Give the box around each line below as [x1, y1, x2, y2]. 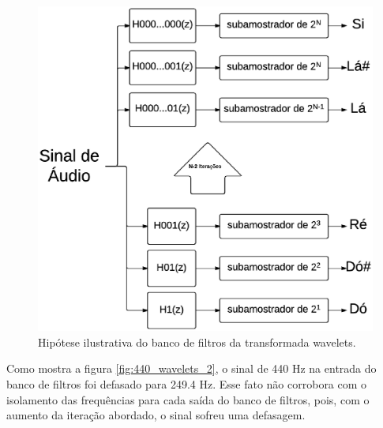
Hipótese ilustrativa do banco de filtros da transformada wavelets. [38, 333, 356, 350]
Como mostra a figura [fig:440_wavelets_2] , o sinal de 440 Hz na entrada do [6, 360, 377, 377]
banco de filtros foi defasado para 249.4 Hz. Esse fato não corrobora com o [6, 375, 367, 392]
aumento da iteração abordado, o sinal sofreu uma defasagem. [6, 407, 306, 423]
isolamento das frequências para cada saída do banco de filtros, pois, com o [6, 391, 370, 407]
